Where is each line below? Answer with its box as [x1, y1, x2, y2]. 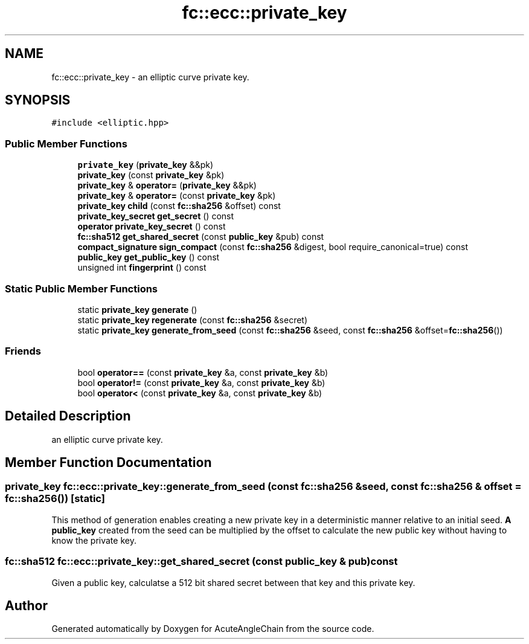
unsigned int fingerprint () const [77, 262, 207, 273]
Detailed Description [5, 408, 131, 424]
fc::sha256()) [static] [5, 492, 105, 505]
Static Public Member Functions [5, 282, 158, 295]
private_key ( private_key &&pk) [77, 159, 214, 170]
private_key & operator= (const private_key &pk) [77, 190, 276, 201]
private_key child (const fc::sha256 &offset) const [77, 201, 281, 211]
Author [5, 597, 48, 613]
